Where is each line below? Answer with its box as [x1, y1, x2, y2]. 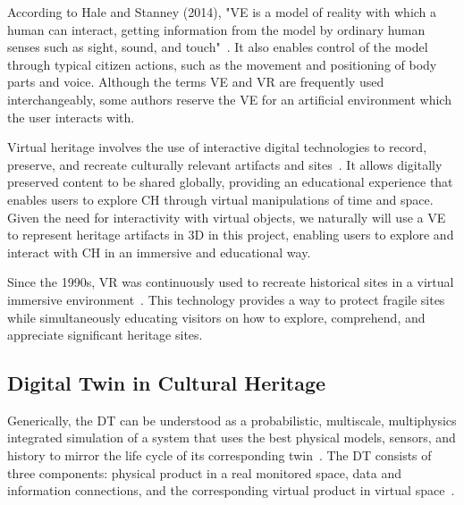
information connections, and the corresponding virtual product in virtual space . [7, 481, 455, 500]
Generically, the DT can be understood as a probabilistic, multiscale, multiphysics [7, 410, 457, 429]
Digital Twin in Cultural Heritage [7, 369, 326, 397]
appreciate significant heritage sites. [7, 325, 203, 344]
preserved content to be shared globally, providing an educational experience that [7, 173, 453, 191]
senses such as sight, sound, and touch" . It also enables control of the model [7, 38, 428, 56]
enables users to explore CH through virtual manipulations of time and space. [7, 189, 434, 208]
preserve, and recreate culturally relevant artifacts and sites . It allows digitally [7, 155, 443, 173]
